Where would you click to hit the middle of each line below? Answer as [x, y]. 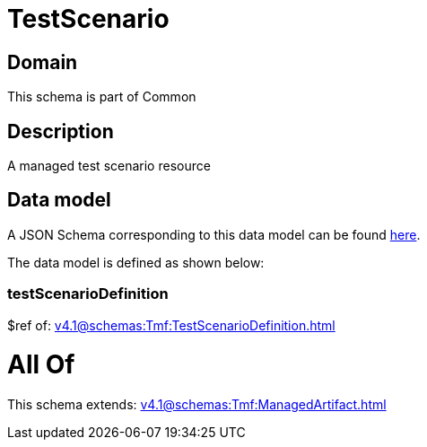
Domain [43, 62]
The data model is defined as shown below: [136, 262]
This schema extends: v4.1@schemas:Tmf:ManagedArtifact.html [197, 405]
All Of [41, 365]
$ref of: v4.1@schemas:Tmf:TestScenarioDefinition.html [171, 325]
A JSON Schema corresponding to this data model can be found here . [214, 234]
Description [61, 131]
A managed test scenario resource [109, 166]
